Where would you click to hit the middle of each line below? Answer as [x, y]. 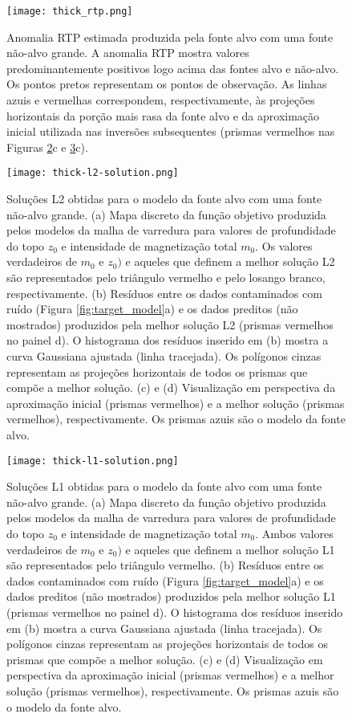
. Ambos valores [294, 533]
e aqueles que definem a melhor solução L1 [230, 549]
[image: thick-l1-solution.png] [93, 461]
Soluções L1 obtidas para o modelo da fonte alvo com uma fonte [164, 486]
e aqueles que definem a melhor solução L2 [230, 261]
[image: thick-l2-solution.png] [93, 173]
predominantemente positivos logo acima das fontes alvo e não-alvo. [173, 68]
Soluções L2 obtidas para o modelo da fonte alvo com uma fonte [164, 199]
